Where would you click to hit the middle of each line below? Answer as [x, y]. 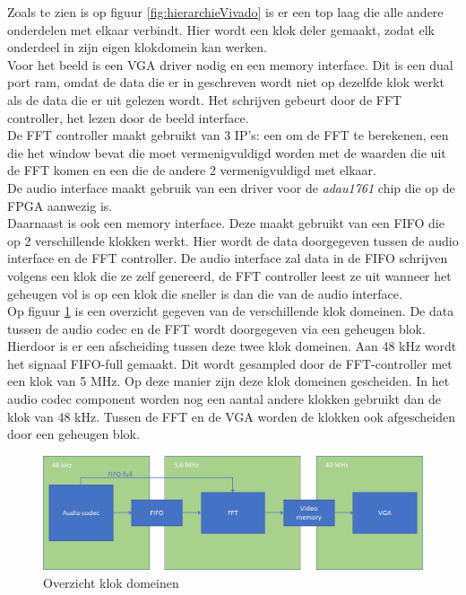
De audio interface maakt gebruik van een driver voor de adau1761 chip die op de [231, 187]
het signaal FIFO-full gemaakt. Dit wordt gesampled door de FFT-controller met [230, 363]
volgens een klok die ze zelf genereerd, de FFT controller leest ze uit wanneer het [229, 275]
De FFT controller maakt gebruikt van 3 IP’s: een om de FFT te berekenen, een [228, 135]
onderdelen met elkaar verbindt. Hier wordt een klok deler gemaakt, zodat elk [221, 29]
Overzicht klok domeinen [111, 582]
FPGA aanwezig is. [60, 205]
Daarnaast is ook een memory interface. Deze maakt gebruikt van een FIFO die [226, 223]
